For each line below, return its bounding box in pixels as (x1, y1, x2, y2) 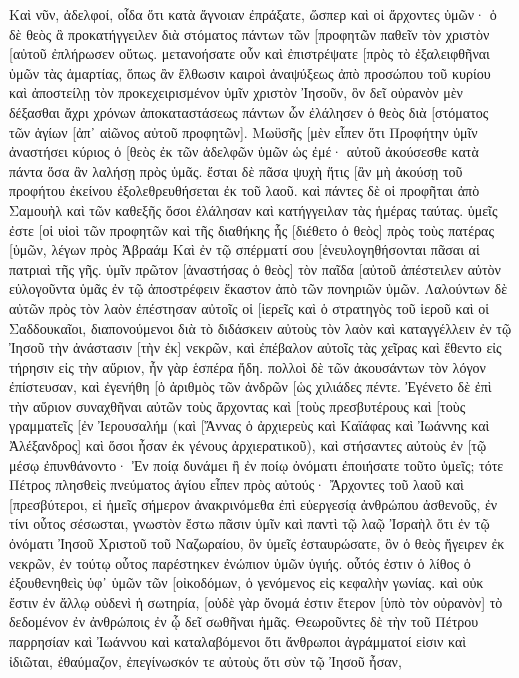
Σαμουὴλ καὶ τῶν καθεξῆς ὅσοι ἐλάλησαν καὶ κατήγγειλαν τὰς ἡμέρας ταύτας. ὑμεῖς (9, 199, 498, 220)
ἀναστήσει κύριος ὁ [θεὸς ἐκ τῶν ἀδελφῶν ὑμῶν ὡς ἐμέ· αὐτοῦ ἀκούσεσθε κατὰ (9, 141, 479, 162)
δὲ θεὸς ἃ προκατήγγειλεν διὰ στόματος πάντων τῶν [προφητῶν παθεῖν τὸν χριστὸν (9, 23, 490, 44)
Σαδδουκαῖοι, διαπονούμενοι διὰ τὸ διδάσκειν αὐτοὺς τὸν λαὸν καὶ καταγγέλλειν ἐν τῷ (9, 317, 512, 338)
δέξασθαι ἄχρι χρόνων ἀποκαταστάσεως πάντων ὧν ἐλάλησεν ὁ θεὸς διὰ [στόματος (9, 101, 489, 122)
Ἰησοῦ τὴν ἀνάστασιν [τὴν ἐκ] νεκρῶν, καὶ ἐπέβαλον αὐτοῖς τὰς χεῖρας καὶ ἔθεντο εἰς (9, 337, 502, 358)
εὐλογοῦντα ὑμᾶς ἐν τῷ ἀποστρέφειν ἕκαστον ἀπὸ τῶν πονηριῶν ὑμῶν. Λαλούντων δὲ (9, 278, 508, 299)
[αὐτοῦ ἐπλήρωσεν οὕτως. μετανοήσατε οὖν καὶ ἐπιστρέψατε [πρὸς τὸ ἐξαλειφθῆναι (9, 43, 490, 64)
